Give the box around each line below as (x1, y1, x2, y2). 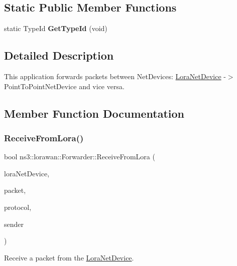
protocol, (4, 201, 32, 212)
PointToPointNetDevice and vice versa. (4, 81, 125, 91)
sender (4, 218, 24, 229)
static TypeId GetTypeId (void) (4, 23, 107, 34)
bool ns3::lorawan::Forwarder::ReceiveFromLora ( (4, 151, 155, 162)
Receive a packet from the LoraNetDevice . (4, 252, 134, 262)
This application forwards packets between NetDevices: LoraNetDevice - (4, 71, 226, 81)
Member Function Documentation (4, 105, 185, 121)
